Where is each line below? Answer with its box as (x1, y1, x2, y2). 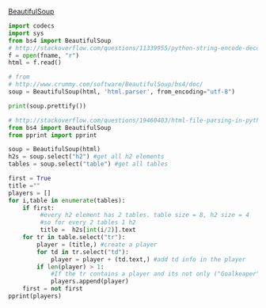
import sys (8, 29, 44, 37)
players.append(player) (50, 277, 129, 286)
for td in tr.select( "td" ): (36, 248, 129, 256)
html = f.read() (8, 59, 62, 67)
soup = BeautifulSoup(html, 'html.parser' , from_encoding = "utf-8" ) (8, 88, 236, 96)
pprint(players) (8, 292, 62, 300)
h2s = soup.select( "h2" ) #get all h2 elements (8, 153, 165, 161)
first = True (8, 174, 51, 182)
